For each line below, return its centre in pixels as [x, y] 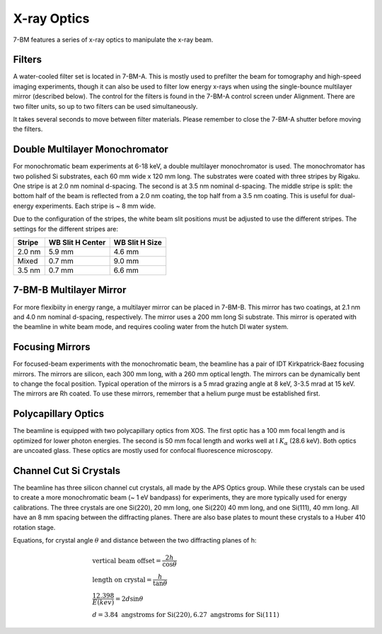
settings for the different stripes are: [66, 229]
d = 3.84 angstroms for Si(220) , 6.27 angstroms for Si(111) [186, 615]
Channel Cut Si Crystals [67, 471]
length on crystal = [122, 580]
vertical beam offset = [127, 560]
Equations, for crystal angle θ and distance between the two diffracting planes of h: [135, 540]
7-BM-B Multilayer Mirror [70, 290]
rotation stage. [34, 527]
